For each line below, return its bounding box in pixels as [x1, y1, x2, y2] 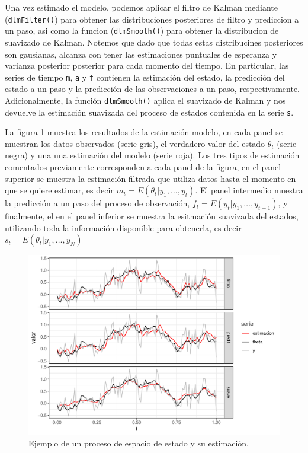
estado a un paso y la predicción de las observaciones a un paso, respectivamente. [5, 82, 300, 95]
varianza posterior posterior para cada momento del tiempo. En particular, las [5, 59, 289, 72]
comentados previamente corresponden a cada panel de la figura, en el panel [5, 161, 281, 173]
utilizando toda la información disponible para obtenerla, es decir [5, 221, 242, 234]
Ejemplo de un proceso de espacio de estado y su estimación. [28, 436, 249, 449]
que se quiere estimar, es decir [5, 184, 114, 196]
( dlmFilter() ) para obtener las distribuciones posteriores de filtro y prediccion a [5, 12, 299, 25]
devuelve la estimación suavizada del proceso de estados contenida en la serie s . [5, 106, 294, 118]
